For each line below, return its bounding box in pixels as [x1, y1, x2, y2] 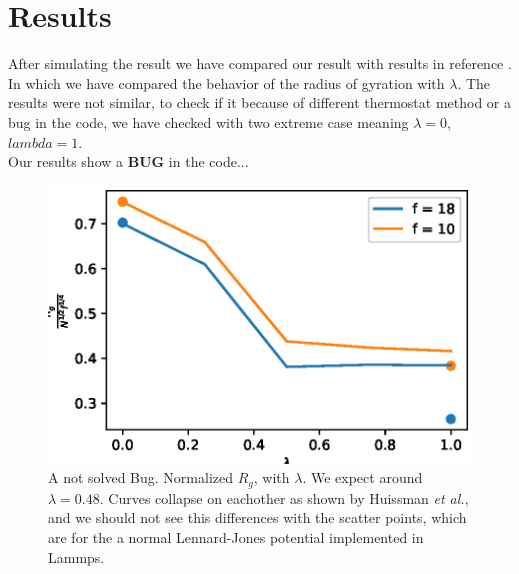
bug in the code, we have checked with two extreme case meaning [8, 111, 409, 132]
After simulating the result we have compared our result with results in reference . [8, 53, 512, 74]
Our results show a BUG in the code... [8, 151, 249, 172]
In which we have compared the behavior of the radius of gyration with [8, 72, 445, 93]
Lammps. [48, 546, 105, 567]
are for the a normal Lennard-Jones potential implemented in [48, 526, 424, 547]
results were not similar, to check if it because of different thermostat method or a [8, 92, 512, 113]
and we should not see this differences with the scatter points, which [48, 507, 467, 528]
